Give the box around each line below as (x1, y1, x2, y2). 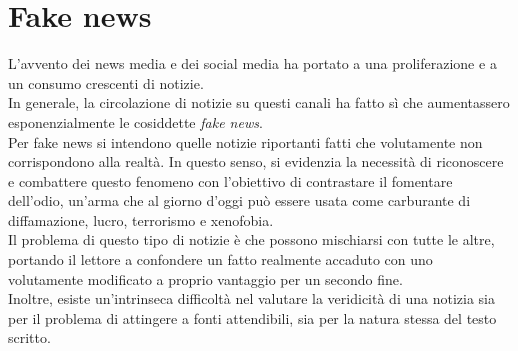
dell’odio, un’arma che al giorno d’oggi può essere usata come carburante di (8, 190, 471, 211)
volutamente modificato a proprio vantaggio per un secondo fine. (8, 268, 403, 289)
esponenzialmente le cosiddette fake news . (8, 111, 263, 132)
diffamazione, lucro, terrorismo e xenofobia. (8, 209, 274, 230)
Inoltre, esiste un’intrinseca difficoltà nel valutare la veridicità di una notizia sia (8, 288, 495, 309)
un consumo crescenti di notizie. (8, 72, 204, 93)
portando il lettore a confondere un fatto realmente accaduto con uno (8, 249, 433, 270)
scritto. (8, 327, 51, 348)
